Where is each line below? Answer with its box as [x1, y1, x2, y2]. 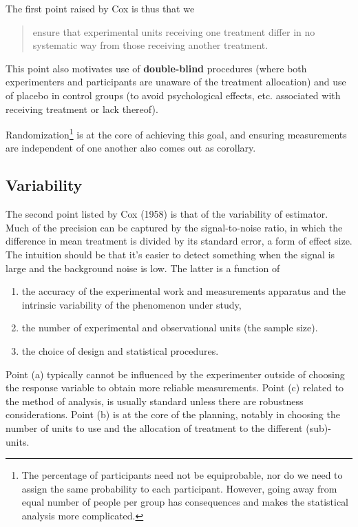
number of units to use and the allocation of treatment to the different [6, 420, 303, 435]
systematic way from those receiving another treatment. [32, 38, 268, 52]
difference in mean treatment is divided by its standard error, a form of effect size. [6, 234, 352, 248]
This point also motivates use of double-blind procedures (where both [6, 61, 307, 75]
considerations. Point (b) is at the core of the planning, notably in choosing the [6, 407, 340, 422]
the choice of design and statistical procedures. [21, 343, 219, 358]
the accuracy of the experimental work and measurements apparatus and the [21, 284, 346, 298]
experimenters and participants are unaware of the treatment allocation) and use [6, 74, 346, 89]
